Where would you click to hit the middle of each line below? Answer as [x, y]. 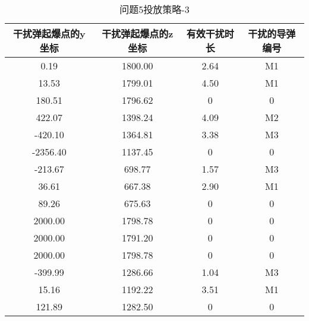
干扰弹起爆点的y [49, 34]
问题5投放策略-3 [154, 9]
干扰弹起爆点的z [138, 34]
